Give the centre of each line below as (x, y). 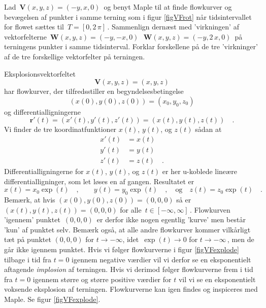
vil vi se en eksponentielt (217, 279)
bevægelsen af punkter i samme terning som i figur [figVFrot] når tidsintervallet (128, 16)
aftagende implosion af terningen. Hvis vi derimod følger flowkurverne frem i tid (129, 269)
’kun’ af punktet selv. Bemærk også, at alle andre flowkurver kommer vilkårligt (127, 229)
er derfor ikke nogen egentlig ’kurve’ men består (171, 219)
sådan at (208, 129)
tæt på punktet (28, 239)
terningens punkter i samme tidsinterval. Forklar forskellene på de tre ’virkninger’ (131, 46)
